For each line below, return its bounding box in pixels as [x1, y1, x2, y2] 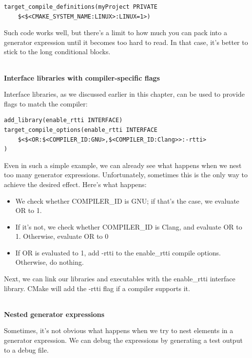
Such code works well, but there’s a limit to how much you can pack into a [4, 27, 227, 38]
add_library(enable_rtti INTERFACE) [4, 117, 123, 124]
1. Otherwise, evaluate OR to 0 [15, 231, 109, 241]
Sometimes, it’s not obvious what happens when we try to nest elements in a [4, 325, 233, 336]
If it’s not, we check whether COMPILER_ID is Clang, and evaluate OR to [15, 221, 242, 232]
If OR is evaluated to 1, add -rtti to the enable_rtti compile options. [15, 247, 221, 257]
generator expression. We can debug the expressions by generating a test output [4, 335, 243, 345]
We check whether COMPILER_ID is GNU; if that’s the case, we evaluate [15, 195, 239, 206]
